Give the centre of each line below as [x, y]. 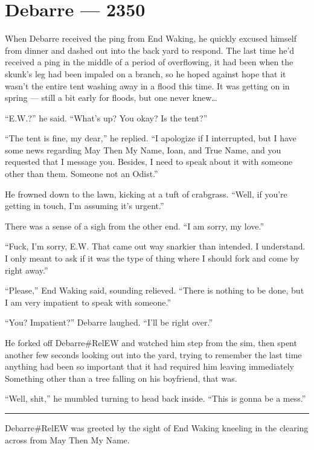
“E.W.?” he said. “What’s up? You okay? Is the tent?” [106, 117]
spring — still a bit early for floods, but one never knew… [111, 98]
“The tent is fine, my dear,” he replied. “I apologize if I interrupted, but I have [151, 138]
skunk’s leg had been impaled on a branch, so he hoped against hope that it [146, 73]
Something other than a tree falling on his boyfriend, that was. [121, 378]
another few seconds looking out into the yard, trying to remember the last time [153, 354]
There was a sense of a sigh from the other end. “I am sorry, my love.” [135, 226]
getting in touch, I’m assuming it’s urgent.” [85, 206]
